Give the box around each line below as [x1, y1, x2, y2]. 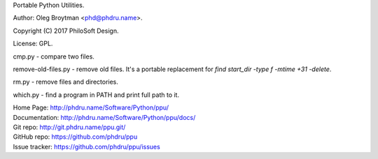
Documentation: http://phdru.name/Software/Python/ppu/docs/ [13, 113, 196, 121]
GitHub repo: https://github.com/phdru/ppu [13, 132, 138, 141]
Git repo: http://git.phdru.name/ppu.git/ [13, 123, 126, 131]
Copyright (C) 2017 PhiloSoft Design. [13, 26, 119, 35]
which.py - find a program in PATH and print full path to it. [13, 91, 180, 99]
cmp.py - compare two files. [13, 52, 94, 61]
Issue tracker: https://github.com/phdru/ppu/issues [13, 142, 160, 151]
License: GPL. [13, 39, 53, 48]
